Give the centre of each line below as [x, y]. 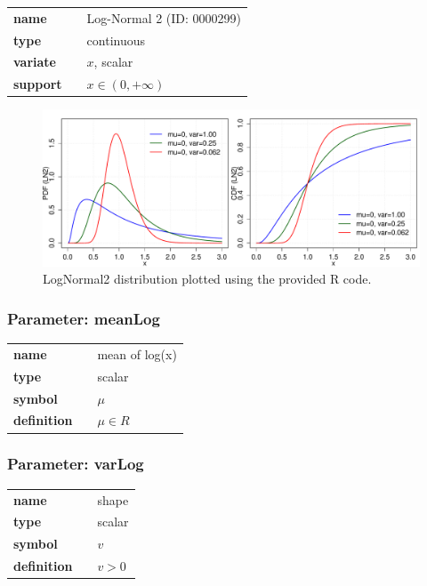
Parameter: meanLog [84, 318]
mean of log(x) [137, 353]
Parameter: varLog [76, 464]
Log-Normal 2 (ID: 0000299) [164, 17]
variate [35, 62]
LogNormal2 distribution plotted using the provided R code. [207, 279]
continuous [116, 40]
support [38, 84]
